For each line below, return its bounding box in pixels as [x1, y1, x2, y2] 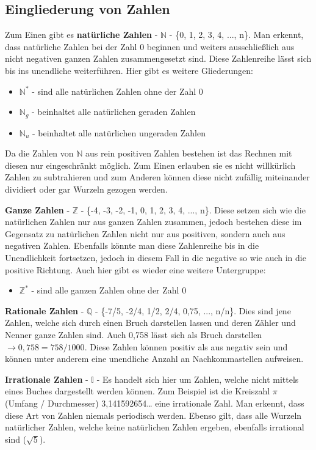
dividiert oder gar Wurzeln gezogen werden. [5, 183, 168, 195]
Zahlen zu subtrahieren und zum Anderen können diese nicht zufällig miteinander [5, 171, 310, 183]
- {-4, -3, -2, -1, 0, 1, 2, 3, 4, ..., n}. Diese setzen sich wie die [81, 203, 306, 216]
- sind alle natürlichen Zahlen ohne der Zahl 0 [32, 84, 203, 97]
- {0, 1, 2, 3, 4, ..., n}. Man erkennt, [169, 28, 304, 41]
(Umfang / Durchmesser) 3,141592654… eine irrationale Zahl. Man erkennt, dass [5, 396, 304, 409]
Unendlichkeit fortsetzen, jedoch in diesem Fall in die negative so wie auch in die [5, 251, 306, 264]
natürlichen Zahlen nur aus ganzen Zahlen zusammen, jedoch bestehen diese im [5, 215, 302, 228]
